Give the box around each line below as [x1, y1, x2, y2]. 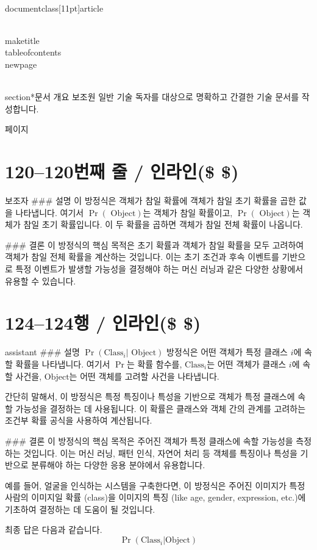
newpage [5, 57, 37, 70]
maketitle [5, 34, 40, 46]
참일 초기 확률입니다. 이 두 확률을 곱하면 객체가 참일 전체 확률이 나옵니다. [23, 218, 303, 231]
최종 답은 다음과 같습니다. [5, 523, 102, 536]
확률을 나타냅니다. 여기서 [15, 357, 110, 370]
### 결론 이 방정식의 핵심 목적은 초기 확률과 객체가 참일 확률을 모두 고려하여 [5, 238, 304, 251]
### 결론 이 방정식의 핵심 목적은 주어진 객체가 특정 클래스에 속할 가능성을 [5, 434, 293, 447]
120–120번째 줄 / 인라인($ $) [5, 159, 239, 184]
